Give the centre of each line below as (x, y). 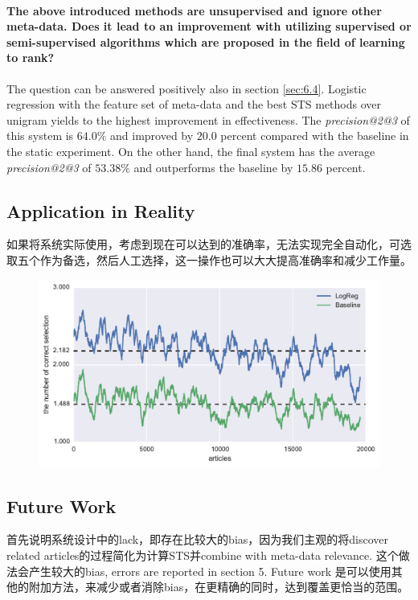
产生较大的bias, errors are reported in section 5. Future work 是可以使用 (210, 571)
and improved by (152, 136)
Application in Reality (101, 210)
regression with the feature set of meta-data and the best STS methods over (194, 104)
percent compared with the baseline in (315, 136)
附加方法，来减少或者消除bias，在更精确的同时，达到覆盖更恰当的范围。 (219, 587)
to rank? (31, 58)
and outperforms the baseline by (213, 167)
